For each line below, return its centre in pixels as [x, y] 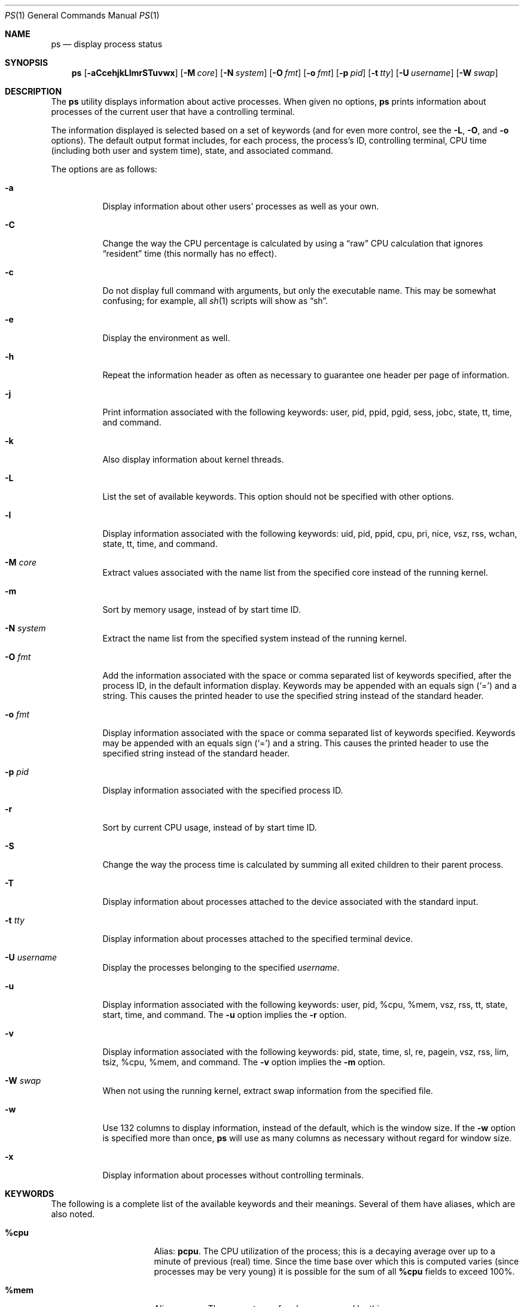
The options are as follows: [104, 169]
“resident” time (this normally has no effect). [190, 253]
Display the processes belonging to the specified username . [221, 967]
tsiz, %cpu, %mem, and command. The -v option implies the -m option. [244, 1062]
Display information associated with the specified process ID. [223, 790]
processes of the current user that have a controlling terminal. [173, 112]
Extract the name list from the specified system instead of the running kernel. [255, 638]
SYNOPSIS [27, 63]
